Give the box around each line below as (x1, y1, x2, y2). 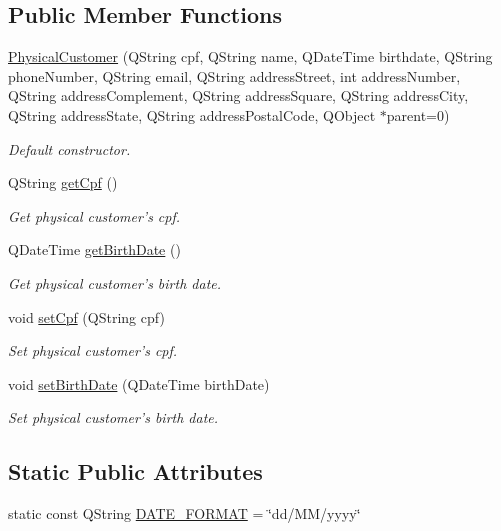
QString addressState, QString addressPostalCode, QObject (8, 104, 376, 125)
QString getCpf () (8, 172, 118, 193)
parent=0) (386, 104, 450, 125)
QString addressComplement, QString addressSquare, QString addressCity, (8, 85, 469, 106)
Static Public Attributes (8, 456, 263, 487)
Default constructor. (8, 138, 131, 159)
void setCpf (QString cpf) (8, 306, 165, 327)
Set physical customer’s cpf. (8, 340, 178, 361)
